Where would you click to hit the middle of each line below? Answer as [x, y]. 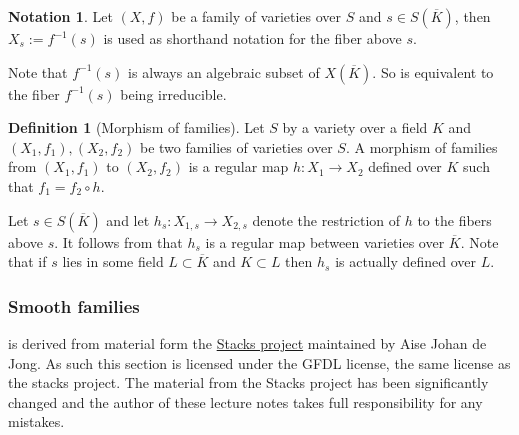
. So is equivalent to [433, 71]
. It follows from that [118, 241]
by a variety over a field [355, 127]
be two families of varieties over [236, 146]
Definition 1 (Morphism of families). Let [136, 127]
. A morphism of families [421, 146]
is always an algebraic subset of [224, 71]
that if [27, 261]
